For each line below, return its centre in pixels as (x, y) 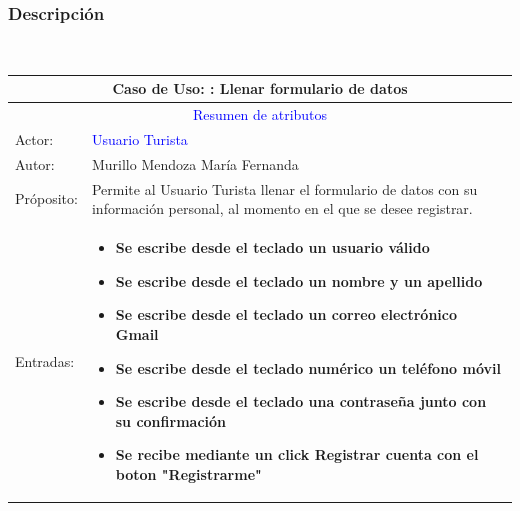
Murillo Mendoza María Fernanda (195, 163)
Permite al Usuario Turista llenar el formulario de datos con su (284, 188)
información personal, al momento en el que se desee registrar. (282, 208)
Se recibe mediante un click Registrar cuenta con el (297, 454)
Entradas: (45, 360)
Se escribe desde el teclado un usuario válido (272, 247)
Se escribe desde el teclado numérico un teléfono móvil (308, 367)
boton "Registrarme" (188, 473)
